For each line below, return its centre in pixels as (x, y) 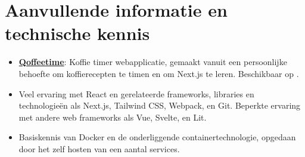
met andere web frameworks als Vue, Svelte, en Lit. (113, 117)
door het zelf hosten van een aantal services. (99, 148)
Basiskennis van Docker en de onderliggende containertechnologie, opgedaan (157, 137)
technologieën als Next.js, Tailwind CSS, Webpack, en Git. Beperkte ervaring (160, 105)
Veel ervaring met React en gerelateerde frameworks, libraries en (136, 93)
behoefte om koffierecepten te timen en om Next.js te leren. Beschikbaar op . (159, 73)
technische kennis (77, 33)
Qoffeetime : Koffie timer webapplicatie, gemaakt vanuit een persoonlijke (153, 62)
